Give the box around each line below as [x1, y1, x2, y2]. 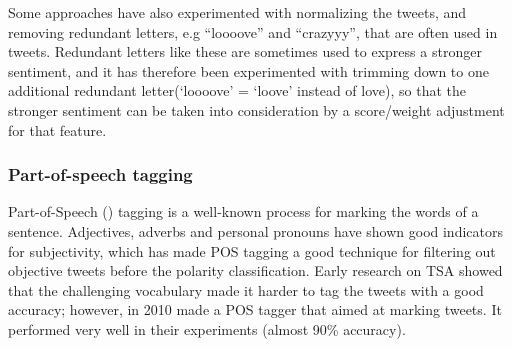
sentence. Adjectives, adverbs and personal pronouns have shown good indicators [8, 220, 503, 241]
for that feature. [8, 119, 107, 140]
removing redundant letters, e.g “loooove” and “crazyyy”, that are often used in [8, 21, 498, 42]
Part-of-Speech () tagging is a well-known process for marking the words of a [8, 201, 479, 222]
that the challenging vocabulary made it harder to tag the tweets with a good [8, 279, 484, 300]
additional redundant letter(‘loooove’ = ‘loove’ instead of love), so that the [8, 80, 466, 101]
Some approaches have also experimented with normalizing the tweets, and [8, 2, 467, 22]
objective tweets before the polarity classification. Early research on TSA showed [8, 260, 503, 281]
